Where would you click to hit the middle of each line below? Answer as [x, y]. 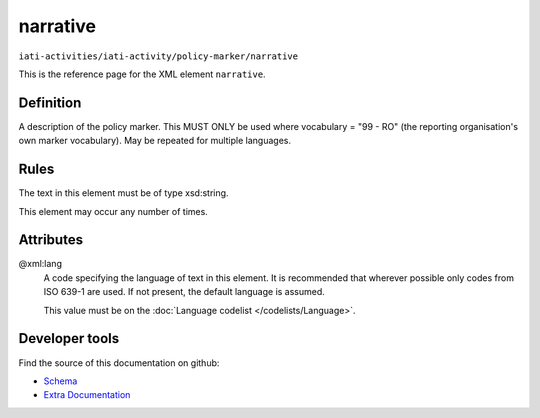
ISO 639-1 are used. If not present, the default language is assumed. [184, 292]
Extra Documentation [87, 395]
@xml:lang [40, 264]
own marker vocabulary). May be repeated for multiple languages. [155, 141]
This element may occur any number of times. [113, 211]
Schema [60, 381]
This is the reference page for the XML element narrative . [142, 74]
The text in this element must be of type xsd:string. [123, 193]
